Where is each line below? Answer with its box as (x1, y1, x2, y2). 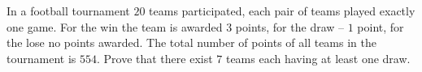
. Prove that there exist (96, 49, 213, 66)
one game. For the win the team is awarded (7, 18, 223, 35)
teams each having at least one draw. (225, 49, 411, 66)
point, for (357, 18, 404, 35)
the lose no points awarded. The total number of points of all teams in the (7, 34, 376, 51)
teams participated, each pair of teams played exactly (149, 2, 415, 19)
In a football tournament (7, 2, 130, 19)
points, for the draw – (235, 18, 345, 35)
